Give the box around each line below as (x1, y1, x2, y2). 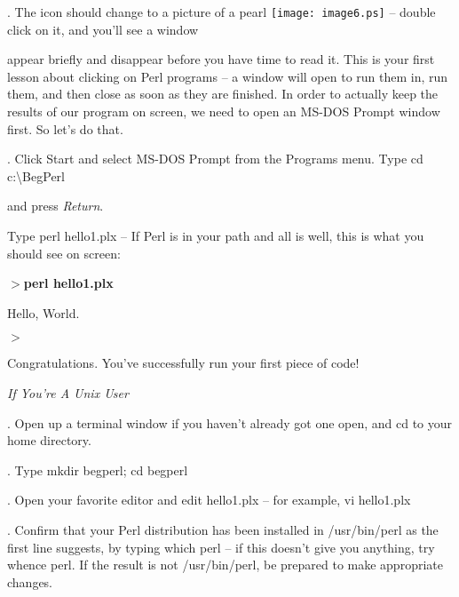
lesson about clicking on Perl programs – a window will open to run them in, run (7, 67, 448, 85)
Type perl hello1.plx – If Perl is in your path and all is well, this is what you (7, 227, 424, 244)
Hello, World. (7, 303, 80, 322)
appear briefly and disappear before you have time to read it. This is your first (7, 50, 435, 68)
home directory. (7, 431, 91, 450)
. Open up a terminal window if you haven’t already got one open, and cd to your (7, 413, 453, 432)
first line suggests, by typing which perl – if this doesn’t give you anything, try (7, 537, 435, 556)
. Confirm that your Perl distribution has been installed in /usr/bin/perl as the (7, 520, 439, 538)
